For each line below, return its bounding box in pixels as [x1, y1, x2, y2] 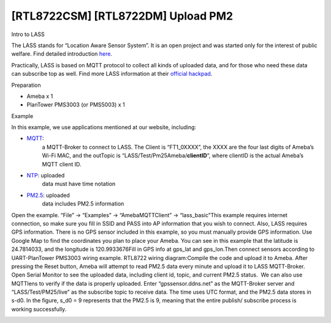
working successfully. [11, 305, 67, 313]
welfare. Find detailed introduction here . [11, 50, 113, 58]
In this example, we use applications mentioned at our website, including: [11, 124, 196, 131]
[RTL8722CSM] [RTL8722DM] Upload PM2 [11, 9, 233, 23]
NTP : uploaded [26, 172, 65, 179]
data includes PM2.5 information [42, 200, 124, 207]
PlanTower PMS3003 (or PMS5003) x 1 [26, 101, 125, 108]
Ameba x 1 [26, 92, 53, 100]
